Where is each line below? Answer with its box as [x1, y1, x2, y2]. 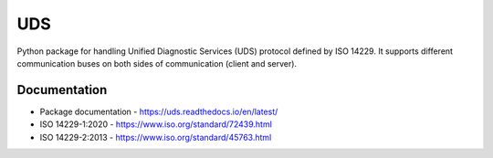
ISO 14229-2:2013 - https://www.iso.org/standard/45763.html [39, 132, 272, 142]
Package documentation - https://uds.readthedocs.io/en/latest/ [39, 106, 278, 117]
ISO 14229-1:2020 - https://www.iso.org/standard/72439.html [39, 119, 273, 130]
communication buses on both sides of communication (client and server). [16, 58, 297, 68]
